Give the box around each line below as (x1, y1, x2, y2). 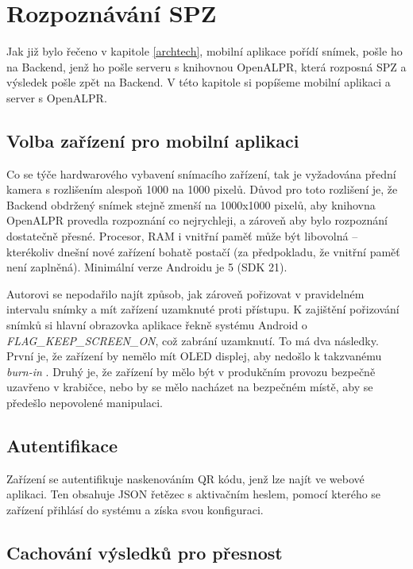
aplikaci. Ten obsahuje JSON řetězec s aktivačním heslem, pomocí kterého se (6, 486, 381, 502)
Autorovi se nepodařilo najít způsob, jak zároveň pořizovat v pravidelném (6, 285, 365, 302)
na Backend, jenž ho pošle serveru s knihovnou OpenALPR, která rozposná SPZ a (6, 58, 407, 75)
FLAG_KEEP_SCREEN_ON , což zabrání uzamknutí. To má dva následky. (6, 332, 379, 348)
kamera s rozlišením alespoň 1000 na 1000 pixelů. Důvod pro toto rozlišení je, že (6, 181, 398, 198)
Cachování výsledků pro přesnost (6, 540, 283, 564)
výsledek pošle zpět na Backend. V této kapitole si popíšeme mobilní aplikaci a (6, 74, 391, 90)
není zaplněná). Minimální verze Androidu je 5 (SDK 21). (6, 259, 288, 275)
